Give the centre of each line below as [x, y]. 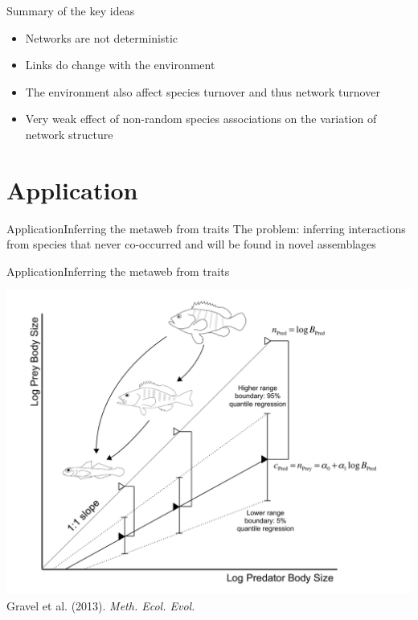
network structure [69, 134]
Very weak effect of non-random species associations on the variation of [201, 119]
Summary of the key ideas [71, 10]
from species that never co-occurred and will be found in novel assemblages [191, 244]
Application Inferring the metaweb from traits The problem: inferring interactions [206, 228]
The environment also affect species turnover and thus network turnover [203, 91]
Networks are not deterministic [102, 37]
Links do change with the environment [120, 65]
